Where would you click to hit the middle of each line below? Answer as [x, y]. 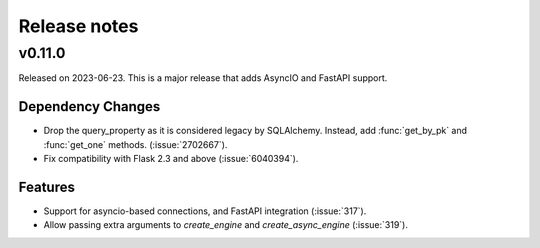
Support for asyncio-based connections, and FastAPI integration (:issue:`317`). [205, 211]
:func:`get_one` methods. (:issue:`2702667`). [135, 144]
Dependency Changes [89, 106]
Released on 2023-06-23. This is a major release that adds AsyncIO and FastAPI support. [203, 78]
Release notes [78, 26]
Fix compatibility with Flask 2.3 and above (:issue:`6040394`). [171, 159]
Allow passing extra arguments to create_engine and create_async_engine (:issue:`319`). [226, 225]
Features [46, 186]
